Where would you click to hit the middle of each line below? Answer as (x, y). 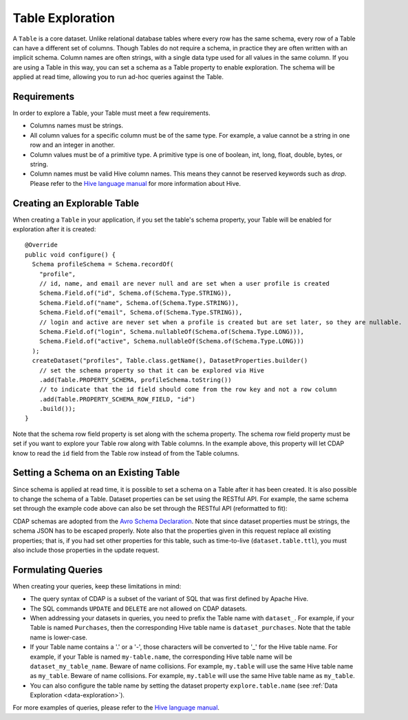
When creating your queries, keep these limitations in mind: (97, 586)
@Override (41, 245)
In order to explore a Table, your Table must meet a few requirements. (111, 113)
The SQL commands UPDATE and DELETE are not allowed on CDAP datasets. (138, 608)
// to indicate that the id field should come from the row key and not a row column (188, 390)
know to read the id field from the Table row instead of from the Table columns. (126, 453)
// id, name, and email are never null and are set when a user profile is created (184, 283)
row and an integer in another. (73, 145)
